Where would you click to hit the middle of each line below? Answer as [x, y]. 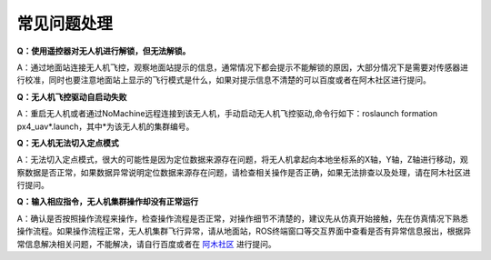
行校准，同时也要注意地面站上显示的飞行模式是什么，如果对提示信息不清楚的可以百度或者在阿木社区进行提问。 [224, 80]
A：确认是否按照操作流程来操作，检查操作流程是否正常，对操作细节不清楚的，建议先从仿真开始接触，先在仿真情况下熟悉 [242, 218]
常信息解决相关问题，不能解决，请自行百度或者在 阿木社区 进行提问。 [146, 244]
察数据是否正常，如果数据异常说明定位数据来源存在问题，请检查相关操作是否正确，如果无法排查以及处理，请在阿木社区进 [244, 172]
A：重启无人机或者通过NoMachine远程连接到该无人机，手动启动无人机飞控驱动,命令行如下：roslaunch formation [227, 114]
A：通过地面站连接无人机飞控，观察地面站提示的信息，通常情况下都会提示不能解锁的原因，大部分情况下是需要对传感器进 [242, 67]
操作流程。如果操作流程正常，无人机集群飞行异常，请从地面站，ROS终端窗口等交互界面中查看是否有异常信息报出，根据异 [244, 231]
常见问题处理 [65, 24]
